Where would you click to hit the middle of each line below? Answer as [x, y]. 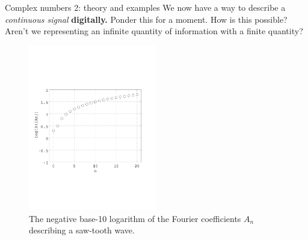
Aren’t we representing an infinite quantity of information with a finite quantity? [154, 31]
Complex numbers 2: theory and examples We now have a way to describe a [145, 7]
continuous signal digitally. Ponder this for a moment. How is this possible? [146, 19]
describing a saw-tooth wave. [82, 230]
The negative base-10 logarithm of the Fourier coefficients [135, 218]
